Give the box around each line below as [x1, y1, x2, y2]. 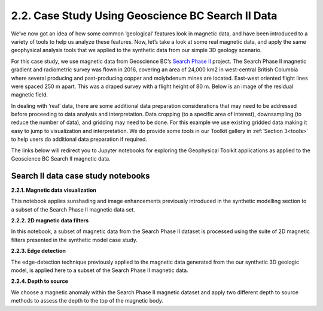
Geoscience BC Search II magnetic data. [11, 155, 111, 162]
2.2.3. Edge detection [11, 247, 66, 255]
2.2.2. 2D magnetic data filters [11, 217, 89, 224]
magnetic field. [11, 91, 48, 98]
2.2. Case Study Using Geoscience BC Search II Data [11, 9, 278, 22]
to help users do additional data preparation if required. [11, 135, 148, 143]
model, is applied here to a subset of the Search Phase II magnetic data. [11, 267, 188, 274]
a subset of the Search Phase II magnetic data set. [11, 206, 136, 213]
